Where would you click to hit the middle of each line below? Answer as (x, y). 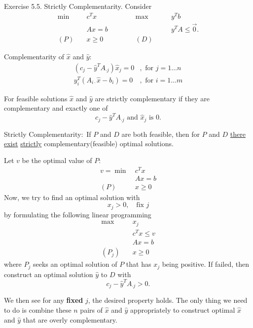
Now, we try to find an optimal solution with (72, 197)
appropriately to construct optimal (183, 309)
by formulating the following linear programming (78, 214)
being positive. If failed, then (205, 264)
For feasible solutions (36, 98)
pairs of (91, 309)
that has (139, 264)
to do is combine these (38, 309)
